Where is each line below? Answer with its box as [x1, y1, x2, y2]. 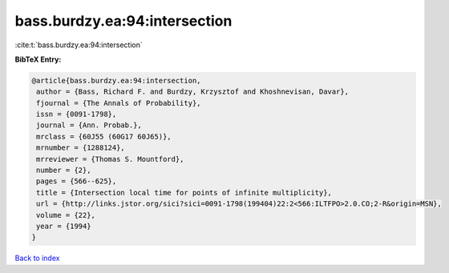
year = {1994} [36, 222, 91, 231]
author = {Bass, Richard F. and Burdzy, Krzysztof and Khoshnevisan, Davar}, [36, 87, 349, 96]
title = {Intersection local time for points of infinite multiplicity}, [36, 188, 333, 197]
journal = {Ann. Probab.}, [36, 121, 142, 130]
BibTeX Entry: [14, 54, 62, 64]
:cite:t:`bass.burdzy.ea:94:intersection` [14, 40, 144, 50]
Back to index [14, 253, 60, 263]
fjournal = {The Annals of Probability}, [36, 98, 201, 107]
